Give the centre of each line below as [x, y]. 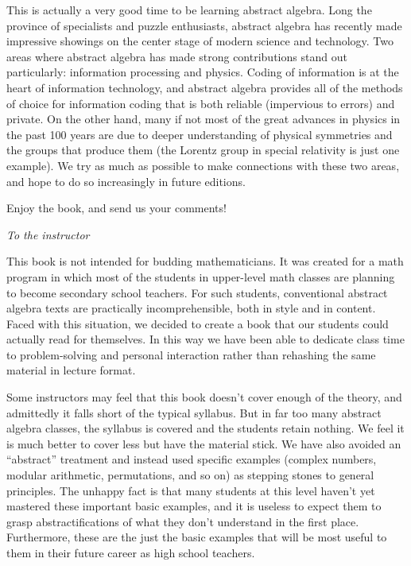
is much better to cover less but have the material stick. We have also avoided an [204, 443]
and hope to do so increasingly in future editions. [126, 181]
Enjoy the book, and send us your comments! [116, 208]
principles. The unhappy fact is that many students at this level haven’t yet [191, 490]
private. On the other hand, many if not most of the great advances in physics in [204, 119]
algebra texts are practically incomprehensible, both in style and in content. [191, 308]
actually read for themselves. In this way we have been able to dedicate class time [205, 339]
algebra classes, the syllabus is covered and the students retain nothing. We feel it [205, 428]
